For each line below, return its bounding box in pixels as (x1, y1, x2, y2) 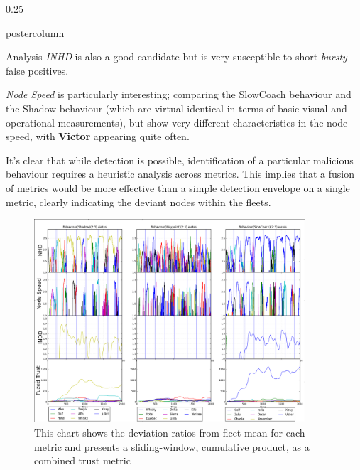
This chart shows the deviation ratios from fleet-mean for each (34, 424, 305, 439)
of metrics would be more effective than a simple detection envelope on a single (6, 180, 350, 195)
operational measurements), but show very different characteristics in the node (6, 114, 348, 129)
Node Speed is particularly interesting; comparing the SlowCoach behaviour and (6, 87, 351, 102)
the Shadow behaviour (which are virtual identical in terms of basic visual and (6, 100, 347, 115)
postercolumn (6, 25, 65, 40)
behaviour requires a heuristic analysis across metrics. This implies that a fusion (6, 166, 354, 181)
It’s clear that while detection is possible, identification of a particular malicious (6, 152, 354, 167)
